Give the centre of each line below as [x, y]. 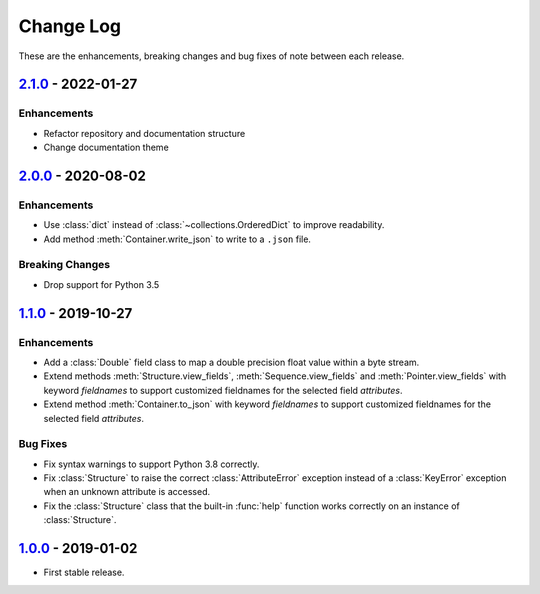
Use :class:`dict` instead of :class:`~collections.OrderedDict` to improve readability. [214, 225]
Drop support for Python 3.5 [101, 284]
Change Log [70, 26]
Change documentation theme [106, 147]
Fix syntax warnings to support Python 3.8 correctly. [151, 464]
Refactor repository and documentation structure [144, 133]
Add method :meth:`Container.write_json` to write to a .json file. [177, 239]
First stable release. [84, 572]
